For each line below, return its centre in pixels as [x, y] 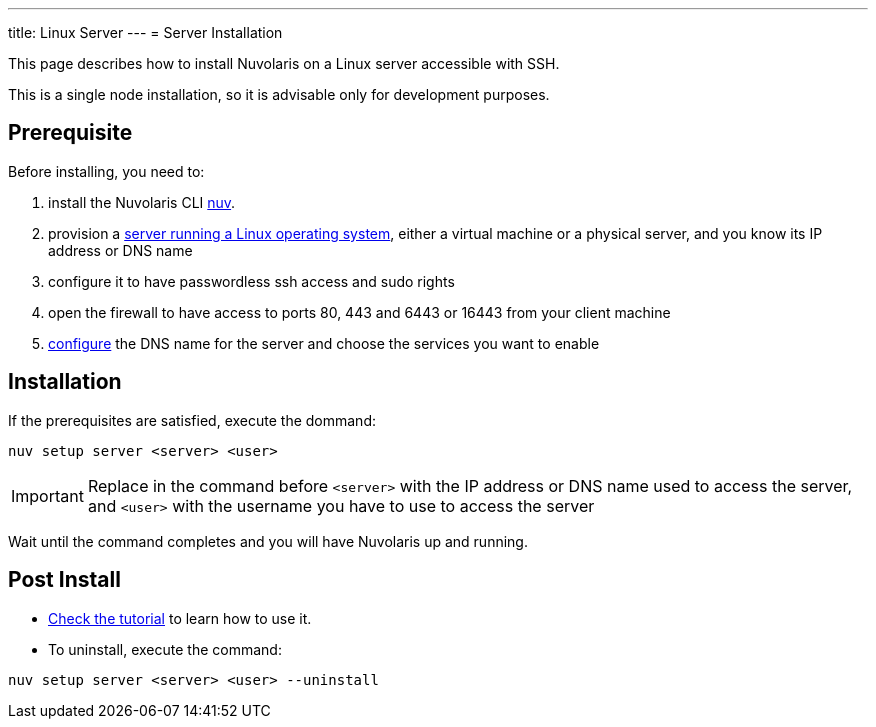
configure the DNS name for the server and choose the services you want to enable [324, 343]
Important [47, 495]
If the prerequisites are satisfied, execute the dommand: [192, 420]
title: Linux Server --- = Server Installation [145, 32]
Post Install [64, 580]
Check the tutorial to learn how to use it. [180, 618]
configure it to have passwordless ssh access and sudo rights [251, 281]
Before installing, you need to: [106, 171]
